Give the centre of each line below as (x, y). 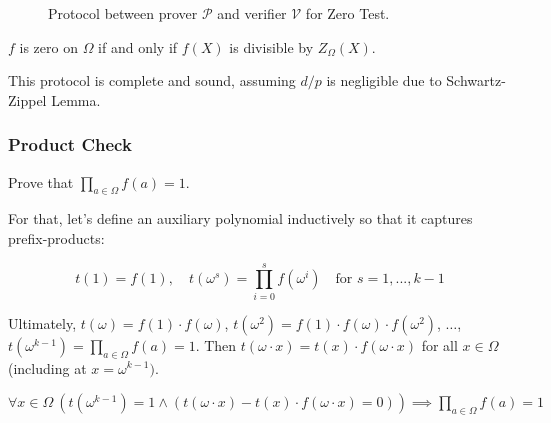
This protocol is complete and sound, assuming (152, 80)
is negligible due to (384, 80)
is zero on (48, 46)
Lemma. (76, 99)
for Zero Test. (347, 13)
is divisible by (271, 46)
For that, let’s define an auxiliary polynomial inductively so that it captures (240, 218)
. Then (216, 344)
